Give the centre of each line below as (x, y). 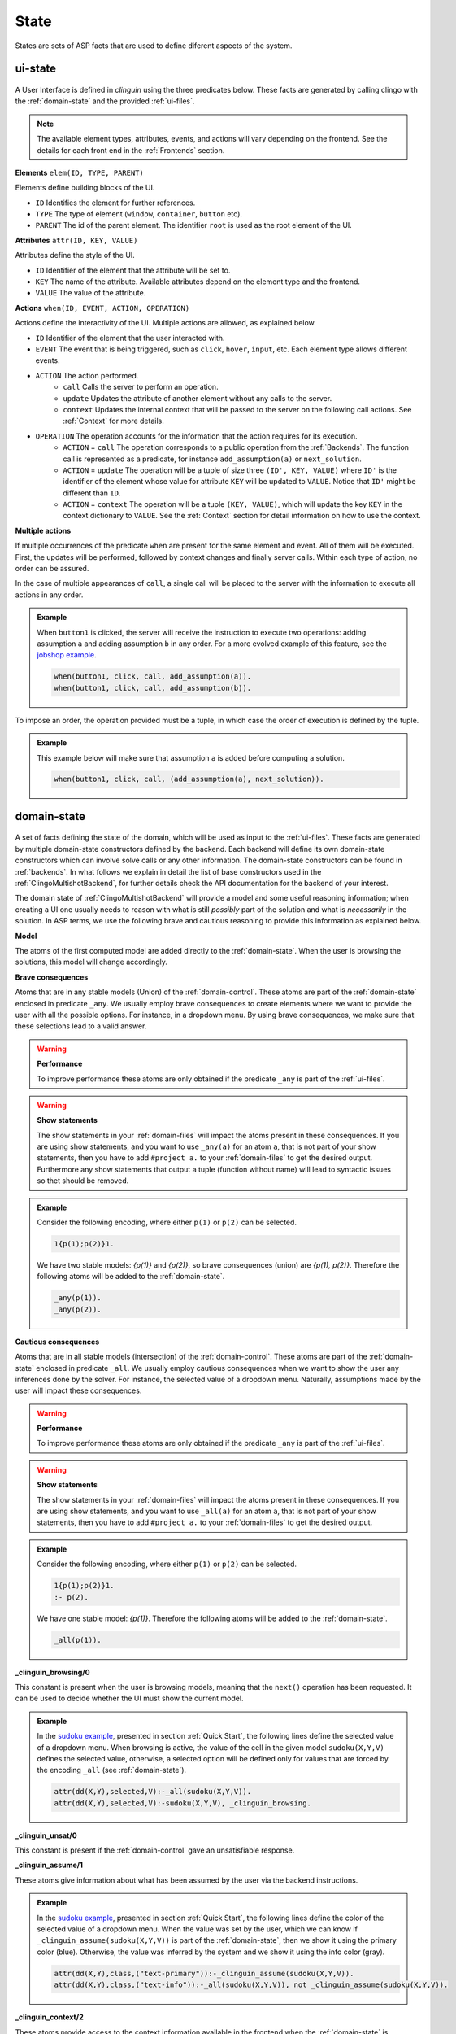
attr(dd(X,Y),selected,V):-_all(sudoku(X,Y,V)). (153, 1792)
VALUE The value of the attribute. (91, 293)
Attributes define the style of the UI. (75, 255)
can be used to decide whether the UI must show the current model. (129, 1698)
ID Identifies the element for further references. (115, 203)
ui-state (36, 69)
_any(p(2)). (78, 1309)
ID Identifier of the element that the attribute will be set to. (133, 270)
